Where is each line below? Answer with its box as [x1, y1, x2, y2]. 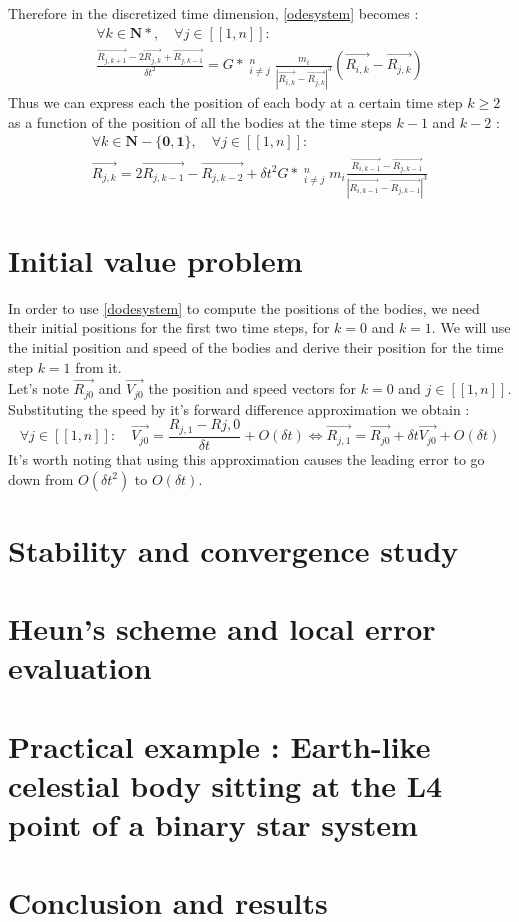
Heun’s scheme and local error [8, 608, 436, 649]
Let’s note [8, 378, 69, 399]
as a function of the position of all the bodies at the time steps [8, 111, 392, 132]
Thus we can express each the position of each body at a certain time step [8, 92, 463, 113]
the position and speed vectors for [148, 378, 357, 399]
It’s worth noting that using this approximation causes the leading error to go [8, 448, 485, 469]
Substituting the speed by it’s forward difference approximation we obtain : [8, 398, 470, 419]
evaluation [8, 647, 152, 688]
